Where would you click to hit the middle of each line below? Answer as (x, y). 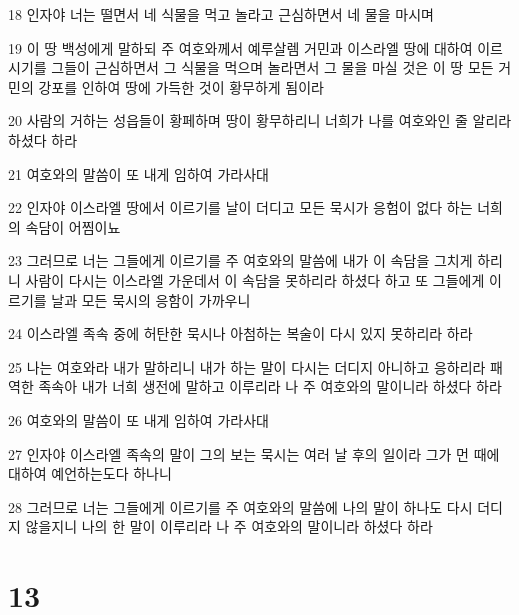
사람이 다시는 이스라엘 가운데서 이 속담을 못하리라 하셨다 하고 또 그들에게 (255, 279)
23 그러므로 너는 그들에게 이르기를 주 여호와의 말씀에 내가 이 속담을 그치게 (240, 260)
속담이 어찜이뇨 (73, 226)
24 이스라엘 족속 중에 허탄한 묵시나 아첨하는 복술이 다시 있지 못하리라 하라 (240, 333)
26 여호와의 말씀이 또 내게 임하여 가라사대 (138, 419)
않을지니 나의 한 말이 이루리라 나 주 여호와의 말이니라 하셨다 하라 (229, 526)
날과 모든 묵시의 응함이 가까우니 (151, 299)
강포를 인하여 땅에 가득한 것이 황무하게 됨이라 (181, 86)
